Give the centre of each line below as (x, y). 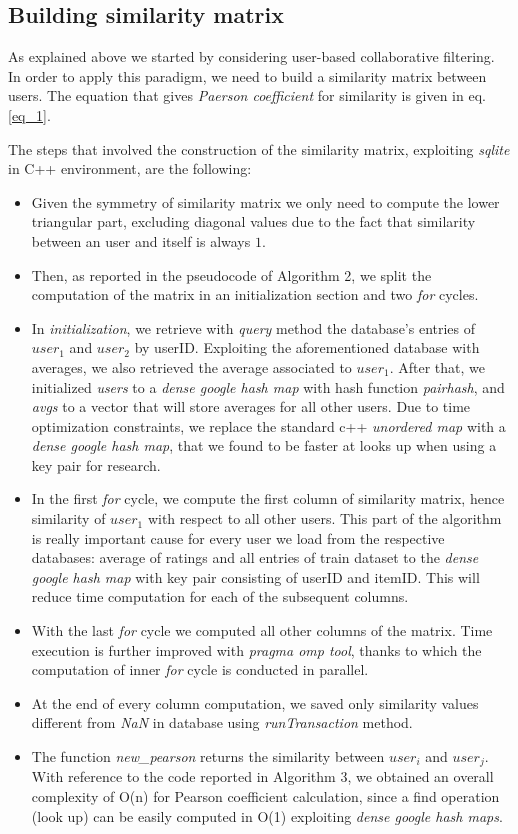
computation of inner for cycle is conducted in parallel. (200, 669)
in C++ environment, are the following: (130, 168)
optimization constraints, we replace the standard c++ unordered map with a (268, 425)
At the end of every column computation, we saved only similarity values (255, 702)
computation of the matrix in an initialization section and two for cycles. (255, 294)
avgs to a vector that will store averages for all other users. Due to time (251, 406)
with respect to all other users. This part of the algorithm (324, 518)
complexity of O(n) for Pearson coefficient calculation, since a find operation (265, 796)
